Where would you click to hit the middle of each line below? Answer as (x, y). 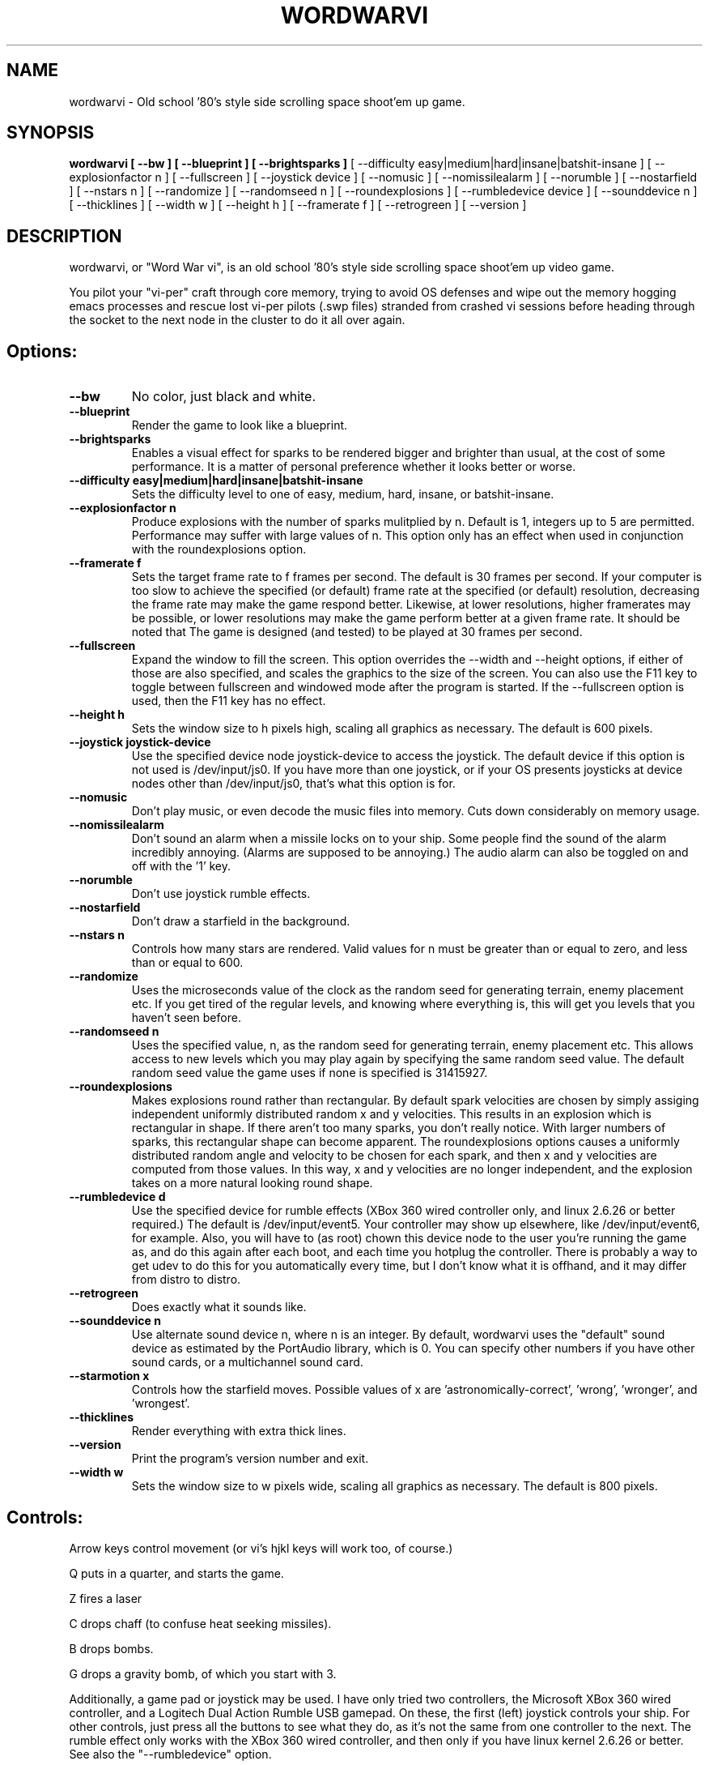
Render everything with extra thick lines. (239, 1431)
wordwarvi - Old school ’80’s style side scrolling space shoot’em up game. (267, 101)
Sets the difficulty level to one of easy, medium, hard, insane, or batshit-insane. (343, 494)
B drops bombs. (111, 1648)
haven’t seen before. (186, 1018)
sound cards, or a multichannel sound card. (247, 1362)
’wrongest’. (161, 1404)
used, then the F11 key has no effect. (229, 701)
